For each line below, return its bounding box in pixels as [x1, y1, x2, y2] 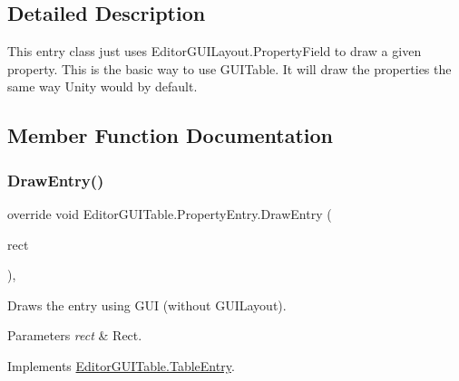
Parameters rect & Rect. [7, 326, 142, 345]
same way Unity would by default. [7, 77, 198, 96]
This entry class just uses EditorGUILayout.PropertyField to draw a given [7, 42, 422, 61]
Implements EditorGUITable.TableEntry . [7, 356, 235, 375]
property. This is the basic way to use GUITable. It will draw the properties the [7, 59, 452, 78]
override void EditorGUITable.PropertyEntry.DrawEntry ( [7, 204, 332, 223]
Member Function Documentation [7, 121, 334, 149]
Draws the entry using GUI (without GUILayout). [7, 295, 287, 314]
